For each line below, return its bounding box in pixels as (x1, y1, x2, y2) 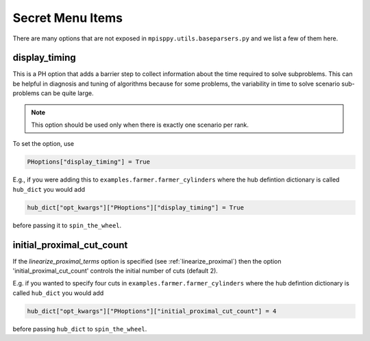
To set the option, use (12, 140, 75, 148)
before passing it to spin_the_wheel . (12, 221, 122, 229)
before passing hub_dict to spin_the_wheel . (12, 325, 147, 333)
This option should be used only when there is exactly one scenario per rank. (31, 121, 249, 129)
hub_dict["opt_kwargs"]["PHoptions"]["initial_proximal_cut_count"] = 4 (27, 307, 277, 315)
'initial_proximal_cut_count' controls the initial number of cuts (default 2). (12, 267, 219, 275)
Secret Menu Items (12, 10, 123, 25)
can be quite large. (40, 89, 94, 97)
